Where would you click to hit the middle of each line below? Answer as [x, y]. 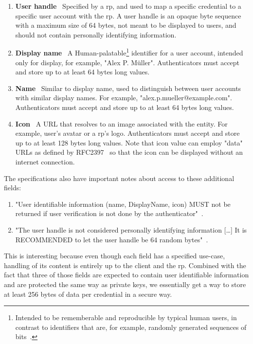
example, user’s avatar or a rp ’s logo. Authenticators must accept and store [127, 133]
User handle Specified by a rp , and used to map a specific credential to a [128, 6]
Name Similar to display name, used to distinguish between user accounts [128, 88]
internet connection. [45, 161]
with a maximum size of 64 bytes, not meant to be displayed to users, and [126, 25]
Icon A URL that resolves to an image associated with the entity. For [121, 123]
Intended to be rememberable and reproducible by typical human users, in [126, 317]
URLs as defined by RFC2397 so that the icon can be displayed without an [129, 152]
